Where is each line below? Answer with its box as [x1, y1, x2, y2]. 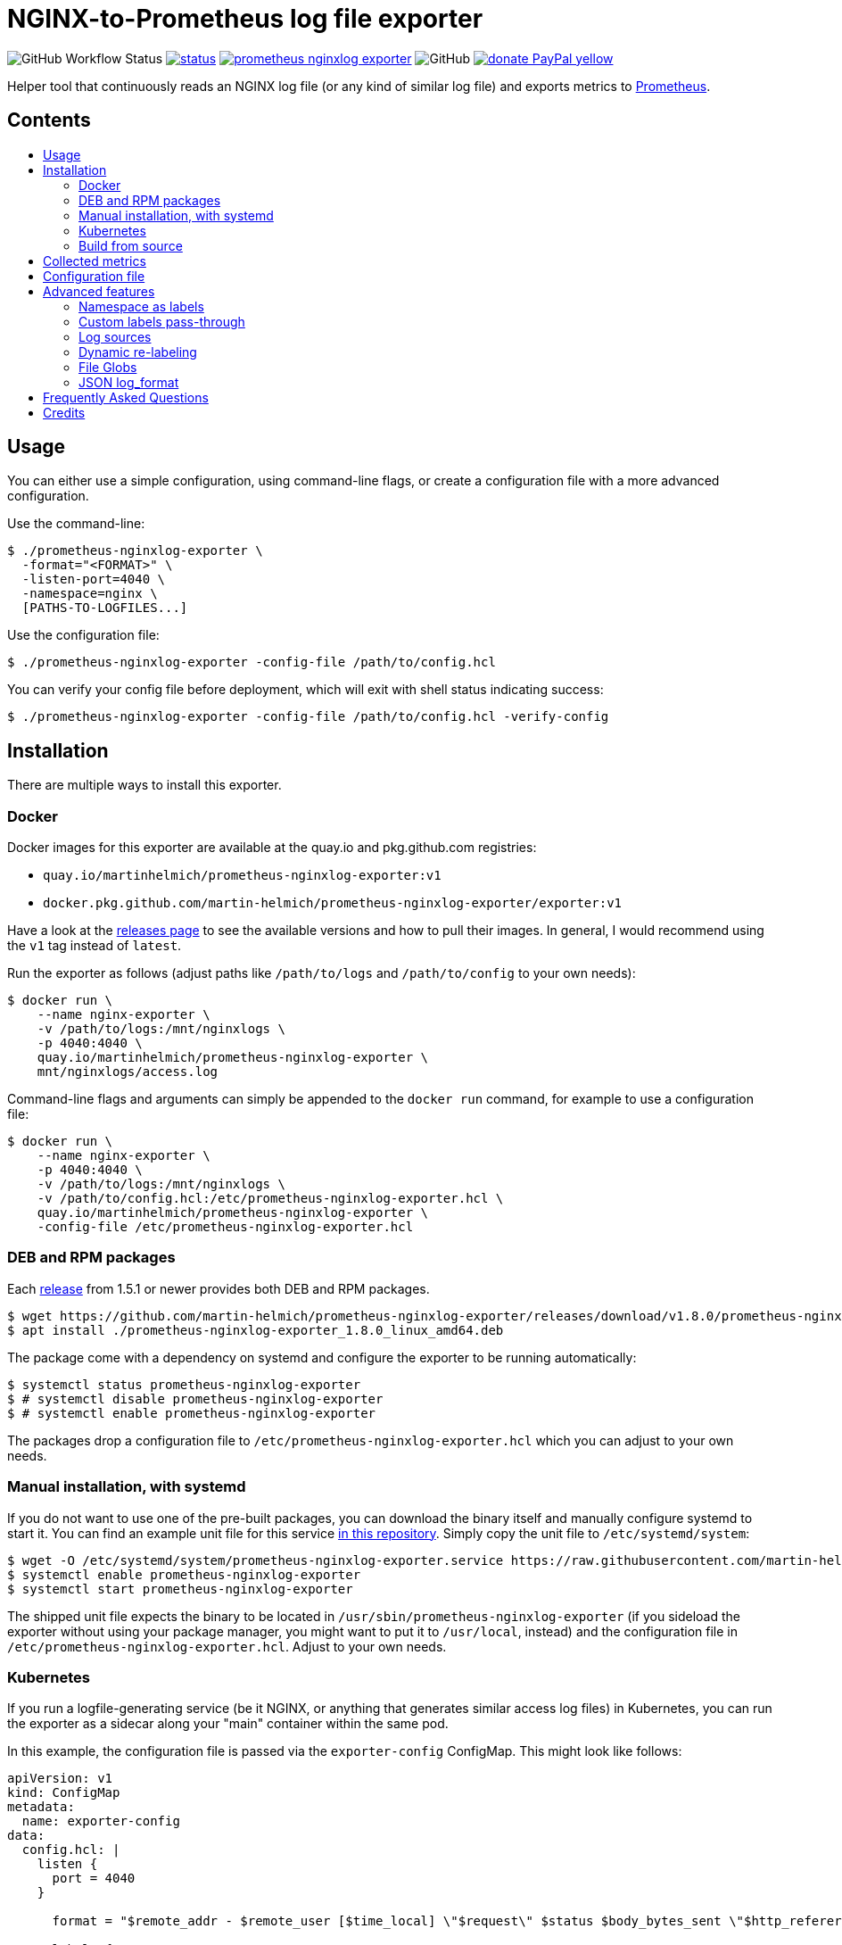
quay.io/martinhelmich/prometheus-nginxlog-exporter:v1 [43, 868, 442, 883]
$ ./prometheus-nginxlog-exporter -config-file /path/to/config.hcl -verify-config [7, 709, 609, 724]
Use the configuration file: [7, 627, 160, 643]
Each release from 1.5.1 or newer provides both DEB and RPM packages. [7, 1280, 430, 1296]
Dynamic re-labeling [78, 343, 197, 360]
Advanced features [43, 283, 155, 299]
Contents [7, 109, 91, 132]
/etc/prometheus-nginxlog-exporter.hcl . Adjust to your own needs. [7, 1638, 447, 1654]
